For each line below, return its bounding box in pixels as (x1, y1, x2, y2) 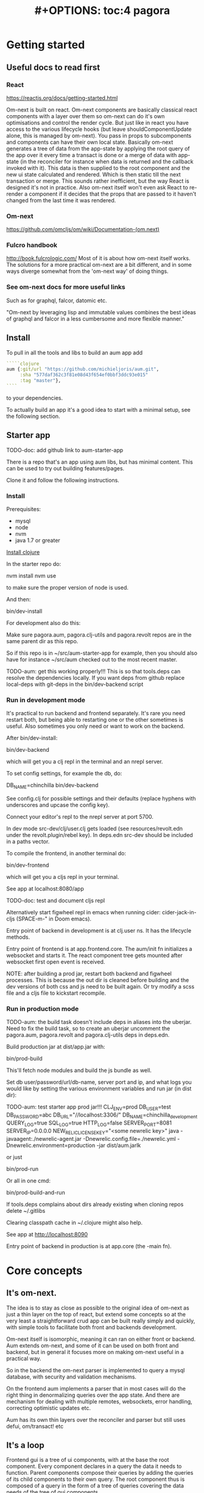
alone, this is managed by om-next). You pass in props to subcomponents (6, 132, 192, 139)
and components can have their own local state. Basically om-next (6, 138, 174, 146)
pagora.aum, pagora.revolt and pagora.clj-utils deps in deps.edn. (6, 1031, 170, 1039)
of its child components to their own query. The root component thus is (6, 1475, 185, 1483)
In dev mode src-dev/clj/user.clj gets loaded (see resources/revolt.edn (6, 825, 183, 832)
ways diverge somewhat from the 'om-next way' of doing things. (6, 267, 169, 275)
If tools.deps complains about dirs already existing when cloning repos (6, 1201, 184, 1208)
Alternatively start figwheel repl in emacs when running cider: (6, 909, 161, 916)
